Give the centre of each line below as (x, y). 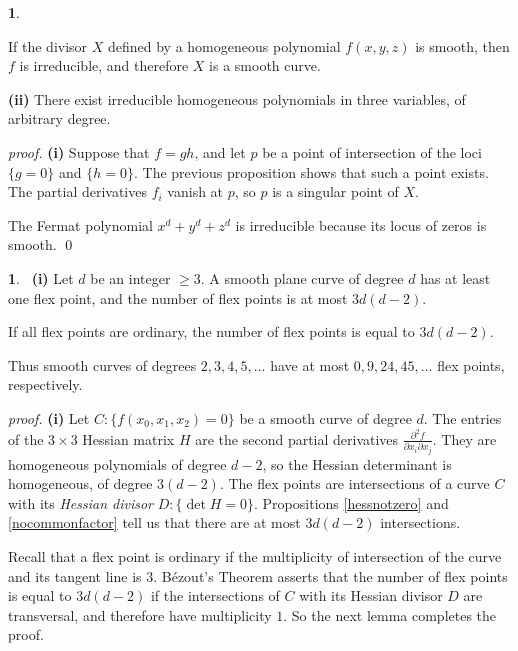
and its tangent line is (75, 575)
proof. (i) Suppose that (79, 151)
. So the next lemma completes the (390, 614)
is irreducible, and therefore (104, 65)
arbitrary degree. (59, 118)
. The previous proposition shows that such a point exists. (311, 171)
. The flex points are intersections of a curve (354, 483)
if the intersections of (215, 595)
